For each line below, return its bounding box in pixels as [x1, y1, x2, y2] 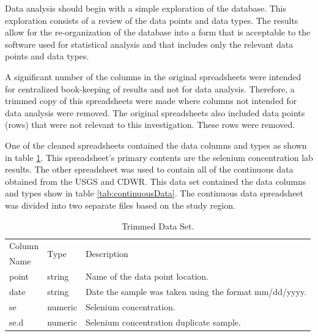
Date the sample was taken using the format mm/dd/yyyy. [85, 285, 307, 297]
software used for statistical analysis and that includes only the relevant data [5, 37, 294, 50]
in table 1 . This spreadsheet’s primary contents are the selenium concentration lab [5, 151, 313, 163]
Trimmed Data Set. [121, 219, 194, 232]
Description [85, 247, 128, 259]
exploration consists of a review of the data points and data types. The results [5, 13, 298, 26]
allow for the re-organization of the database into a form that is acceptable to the [5, 26, 311, 39]
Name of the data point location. [85, 270, 209, 283]
